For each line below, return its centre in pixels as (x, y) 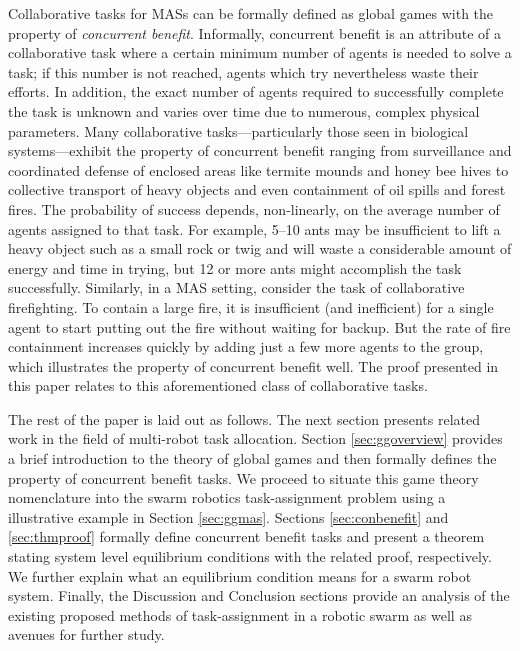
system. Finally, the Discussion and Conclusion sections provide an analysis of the (259, 595)
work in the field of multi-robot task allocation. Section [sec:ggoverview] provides (255, 438)
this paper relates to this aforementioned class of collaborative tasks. (218, 385)
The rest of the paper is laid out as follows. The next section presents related (244, 418)
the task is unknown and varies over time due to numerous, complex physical (244, 110)
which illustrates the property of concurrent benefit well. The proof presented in (253, 365)
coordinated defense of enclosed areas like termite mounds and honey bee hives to (258, 169)
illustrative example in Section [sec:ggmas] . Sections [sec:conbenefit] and (228, 516)
